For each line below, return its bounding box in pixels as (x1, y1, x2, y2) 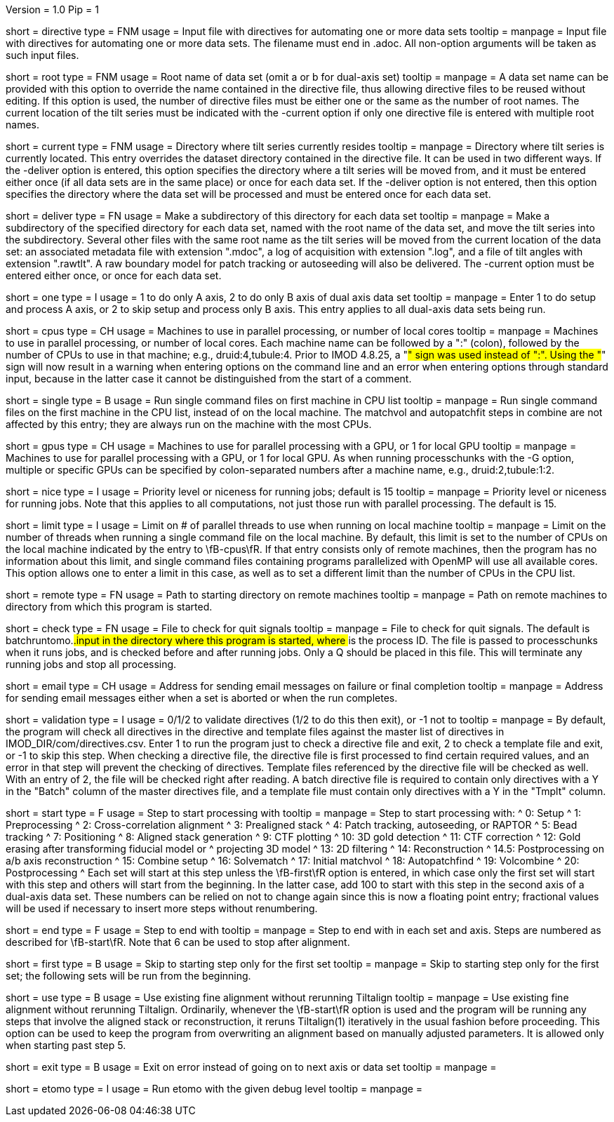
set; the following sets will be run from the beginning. (6, 970, 251, 982)
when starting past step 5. (6, 1039, 126, 1051)
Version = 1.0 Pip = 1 (6, 4, 99, 15)
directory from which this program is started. (6, 601, 213, 613)
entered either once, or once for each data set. (6, 269, 222, 281)
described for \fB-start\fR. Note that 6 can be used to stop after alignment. (6, 936, 350, 948)
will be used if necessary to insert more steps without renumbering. (6, 902, 318, 914)
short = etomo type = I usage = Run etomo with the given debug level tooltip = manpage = (6, 1083, 423, 1095)
